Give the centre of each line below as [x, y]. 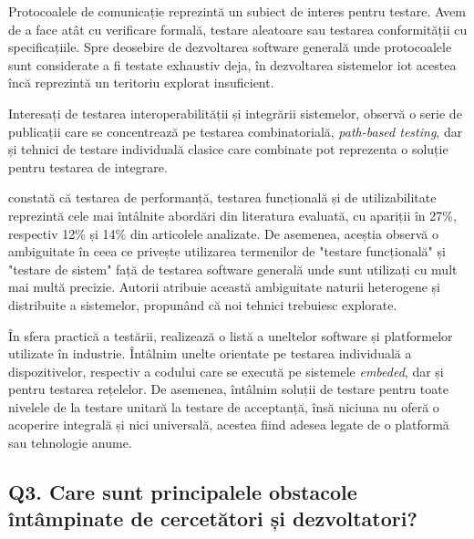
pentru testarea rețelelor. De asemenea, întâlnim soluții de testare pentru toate [228, 389]
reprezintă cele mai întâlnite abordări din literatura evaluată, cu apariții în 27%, [232, 215]
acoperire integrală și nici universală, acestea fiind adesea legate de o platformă [229, 425]
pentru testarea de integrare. [88, 166]
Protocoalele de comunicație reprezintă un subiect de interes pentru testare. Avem [237, 11]
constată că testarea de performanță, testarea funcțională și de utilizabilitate [222, 197]
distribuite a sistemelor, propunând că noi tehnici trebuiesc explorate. [203, 304]
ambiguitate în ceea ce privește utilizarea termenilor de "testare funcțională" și [227, 251]
